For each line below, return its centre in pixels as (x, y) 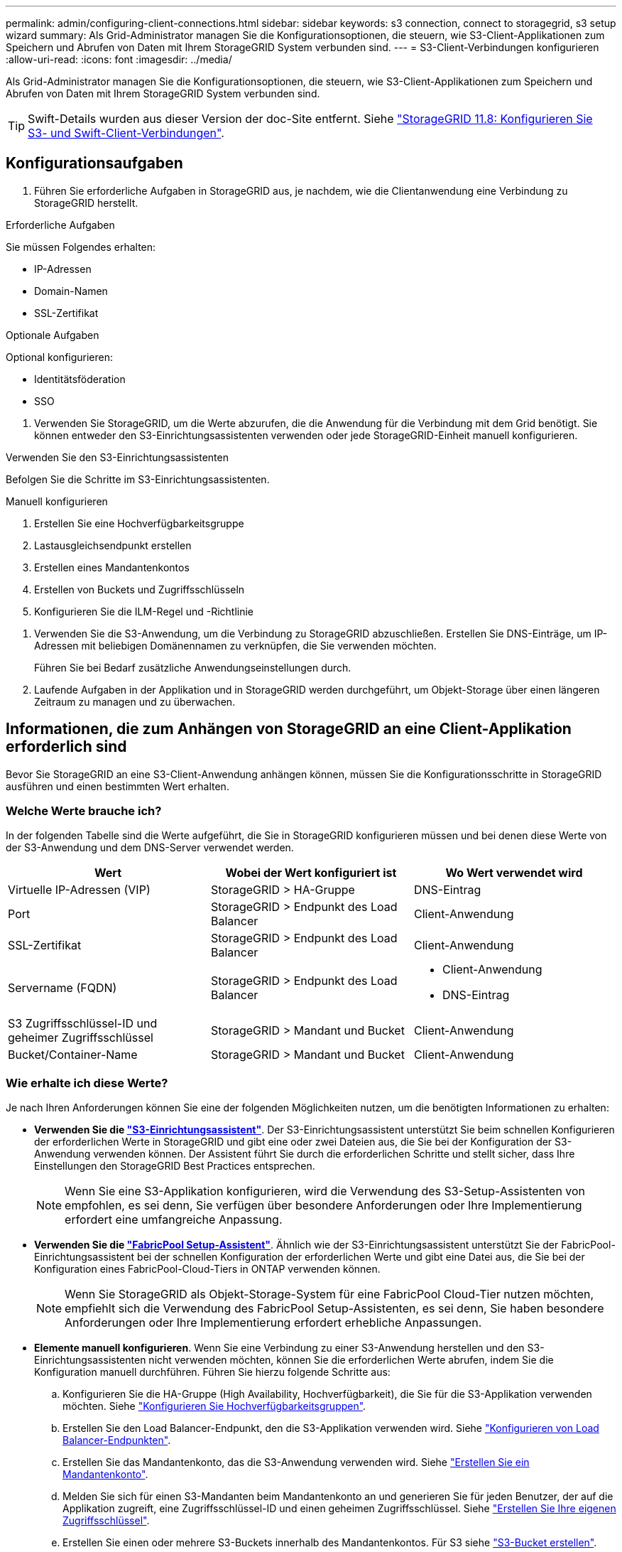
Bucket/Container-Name (73, 1055)
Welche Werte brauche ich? (84, 811)
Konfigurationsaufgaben (94, 163)
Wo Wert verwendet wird (514, 873)
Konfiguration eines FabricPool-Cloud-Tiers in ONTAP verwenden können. (207, 1269)
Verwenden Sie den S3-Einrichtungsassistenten (117, 457)
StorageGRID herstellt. (86, 203)
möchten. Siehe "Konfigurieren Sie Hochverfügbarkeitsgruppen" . (214, 1406)
